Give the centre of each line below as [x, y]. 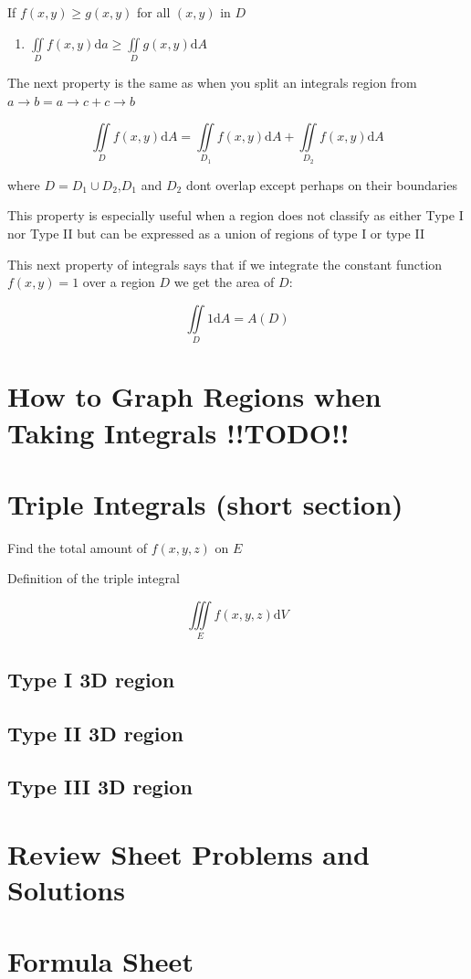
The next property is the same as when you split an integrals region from [212, 82]
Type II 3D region [96, 733]
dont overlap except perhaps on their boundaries [321, 184]
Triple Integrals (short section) [205, 503]
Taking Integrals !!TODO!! [178, 432]
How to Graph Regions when [194, 396]
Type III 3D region [100, 787]
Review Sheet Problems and [188, 853]
